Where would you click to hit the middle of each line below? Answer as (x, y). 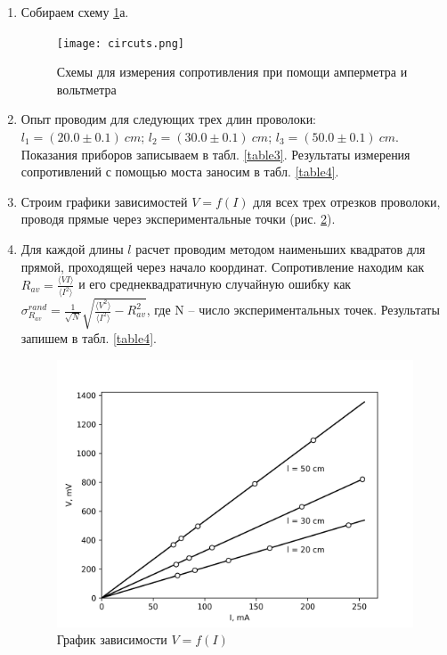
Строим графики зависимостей (104, 201)
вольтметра (86, 89)
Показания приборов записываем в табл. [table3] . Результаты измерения (215, 154)
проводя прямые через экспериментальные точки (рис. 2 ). (178, 219)
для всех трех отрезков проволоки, (347, 201)
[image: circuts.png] (120, 43)
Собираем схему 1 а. (75, 12)
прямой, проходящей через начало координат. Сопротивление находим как (223, 266)
